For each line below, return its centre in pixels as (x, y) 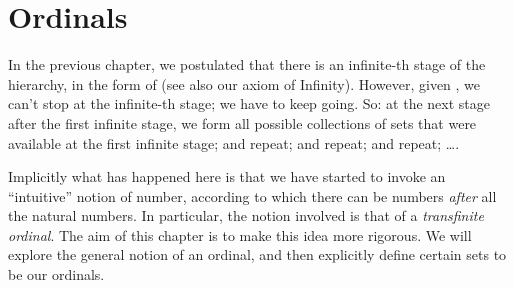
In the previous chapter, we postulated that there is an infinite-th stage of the (247, 64)
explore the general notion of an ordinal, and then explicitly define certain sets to (257, 254)
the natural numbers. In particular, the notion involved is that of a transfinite (246, 215)
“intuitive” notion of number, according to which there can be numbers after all (252, 195)
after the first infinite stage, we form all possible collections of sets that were (242, 122)
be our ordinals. (56, 274)
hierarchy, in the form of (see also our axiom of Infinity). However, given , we (244, 83)
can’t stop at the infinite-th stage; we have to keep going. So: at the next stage (249, 103)
